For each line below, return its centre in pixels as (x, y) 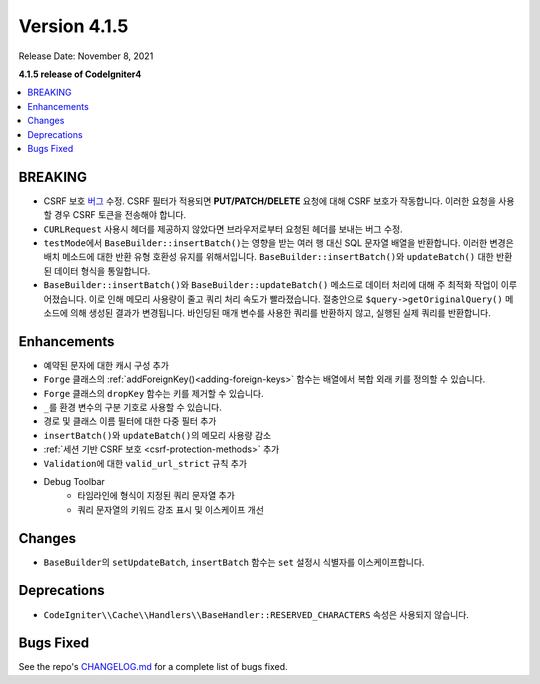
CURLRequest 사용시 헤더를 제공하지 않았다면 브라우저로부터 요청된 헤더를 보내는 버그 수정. (223, 229)
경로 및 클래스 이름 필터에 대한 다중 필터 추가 (130, 421)
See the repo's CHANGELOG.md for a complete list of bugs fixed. (153, 667)
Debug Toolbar (74, 481)
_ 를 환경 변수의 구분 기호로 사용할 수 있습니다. (132, 407)
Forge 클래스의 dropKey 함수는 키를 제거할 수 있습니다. (153, 393)
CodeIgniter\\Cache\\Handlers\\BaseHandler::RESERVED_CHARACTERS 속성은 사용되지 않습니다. (256, 614)
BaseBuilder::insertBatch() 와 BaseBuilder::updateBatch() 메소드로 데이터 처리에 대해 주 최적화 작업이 (271, 285)
